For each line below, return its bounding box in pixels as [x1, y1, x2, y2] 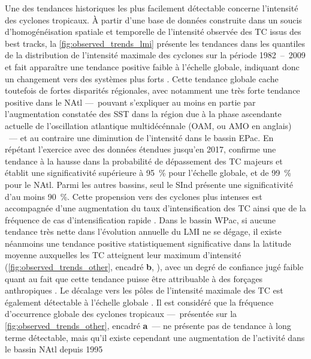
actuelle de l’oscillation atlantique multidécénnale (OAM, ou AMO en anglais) [5, 119, 292, 131]
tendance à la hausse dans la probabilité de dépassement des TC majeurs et [5, 154, 283, 167]
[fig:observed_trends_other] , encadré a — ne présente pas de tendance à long [5, 319, 291, 332]
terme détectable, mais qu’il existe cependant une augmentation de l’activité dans [5, 331, 305, 343]
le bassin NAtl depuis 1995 [5, 343, 103, 355]
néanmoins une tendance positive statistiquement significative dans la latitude [5, 237, 291, 249]
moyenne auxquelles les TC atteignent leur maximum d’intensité [5, 249, 241, 261]
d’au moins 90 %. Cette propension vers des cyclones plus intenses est [5, 190, 262, 202]
